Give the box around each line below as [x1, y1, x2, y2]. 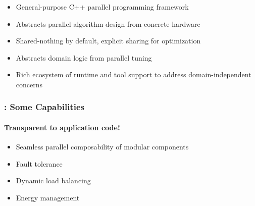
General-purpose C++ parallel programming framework [16, 1, 189, 12]
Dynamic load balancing [16, 175, 91, 186]
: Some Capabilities [4, 100, 84, 113]
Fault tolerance [16, 158, 63, 169]
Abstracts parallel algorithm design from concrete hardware [16, 18, 200, 29]
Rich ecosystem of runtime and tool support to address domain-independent [16, 69, 251, 80]
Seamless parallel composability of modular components [16, 141, 189, 152]
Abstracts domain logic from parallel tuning [16, 52, 152, 63]
